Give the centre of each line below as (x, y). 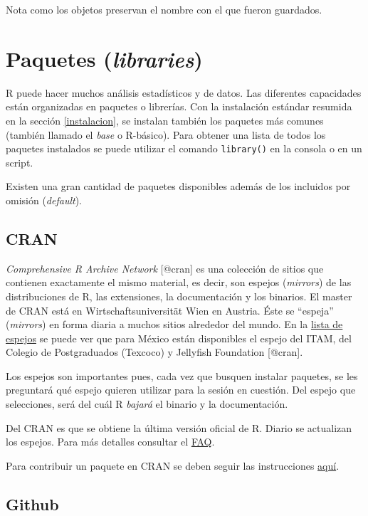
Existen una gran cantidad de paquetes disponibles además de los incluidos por (178, 186)
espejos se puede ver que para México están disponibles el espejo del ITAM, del (179, 338)
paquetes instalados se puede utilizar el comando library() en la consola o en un (184, 148)
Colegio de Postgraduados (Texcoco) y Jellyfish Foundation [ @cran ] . (154, 352)
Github (32, 504)
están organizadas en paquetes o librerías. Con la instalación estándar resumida (179, 106)
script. (20, 162)
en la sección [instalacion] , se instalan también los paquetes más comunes (165, 120)
